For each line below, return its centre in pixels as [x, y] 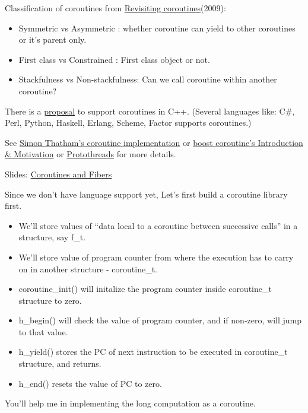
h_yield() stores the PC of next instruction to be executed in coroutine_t [153, 352]
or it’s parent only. [53, 39]
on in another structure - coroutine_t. [88, 269]
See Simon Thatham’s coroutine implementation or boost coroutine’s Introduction [154, 142]
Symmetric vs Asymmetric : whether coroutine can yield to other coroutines [157, 28]
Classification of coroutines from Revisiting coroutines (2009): [115, 8]
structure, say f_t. [52, 237]
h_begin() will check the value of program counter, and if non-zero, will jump [160, 320]
